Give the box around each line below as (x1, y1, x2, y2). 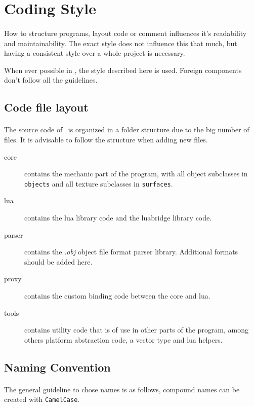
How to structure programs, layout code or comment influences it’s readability (4, 27, 247, 38)
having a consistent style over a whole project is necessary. (4, 48, 185, 58)
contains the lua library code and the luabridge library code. (24, 212, 212, 223)
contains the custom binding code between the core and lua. (24, 290, 210, 301)
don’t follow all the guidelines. (4, 75, 98, 85)
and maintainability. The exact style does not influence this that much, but (4, 38, 237, 48)
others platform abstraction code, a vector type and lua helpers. (24, 334, 223, 345)
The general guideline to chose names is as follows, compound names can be (4, 384, 240, 394)
